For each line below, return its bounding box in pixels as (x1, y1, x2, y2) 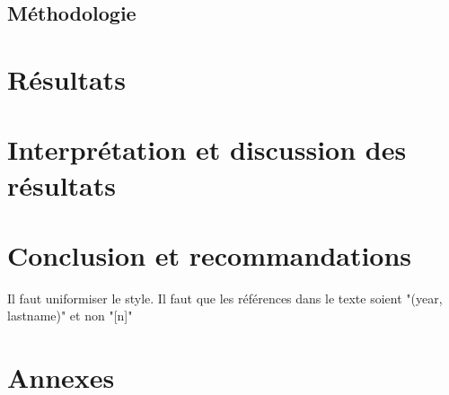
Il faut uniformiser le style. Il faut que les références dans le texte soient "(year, (7, 288, 443, 307)
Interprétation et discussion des (7, 131, 407, 168)
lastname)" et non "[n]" (7, 306, 133, 325)
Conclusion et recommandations (7, 236, 412, 273)
